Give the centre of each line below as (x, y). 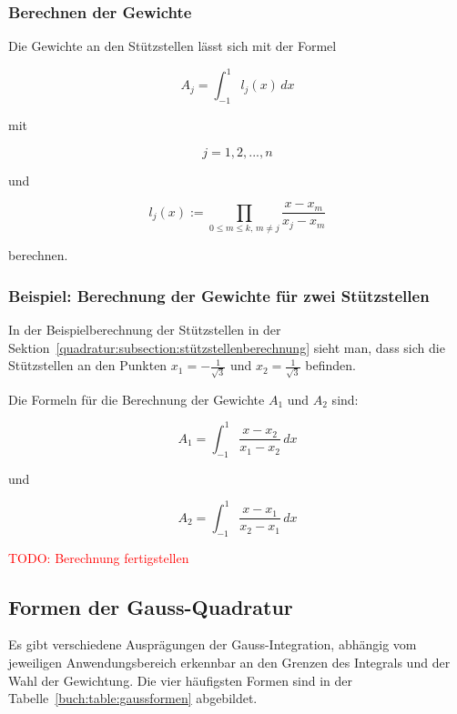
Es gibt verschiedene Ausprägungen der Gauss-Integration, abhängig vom (213, 644)
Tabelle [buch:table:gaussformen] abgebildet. (133, 698)
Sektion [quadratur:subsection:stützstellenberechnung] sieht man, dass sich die (227, 347)
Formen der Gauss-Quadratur (151, 606)
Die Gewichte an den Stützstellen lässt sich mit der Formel (173, 46)
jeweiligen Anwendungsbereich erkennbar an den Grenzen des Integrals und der (229, 662)
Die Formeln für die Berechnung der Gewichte (137, 399)
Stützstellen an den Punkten (88, 365)
